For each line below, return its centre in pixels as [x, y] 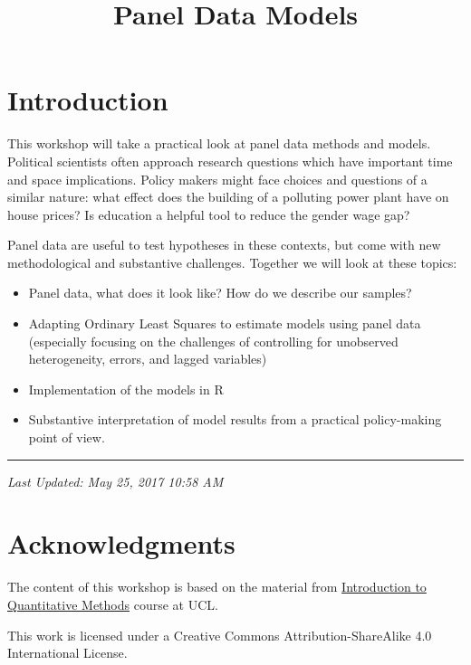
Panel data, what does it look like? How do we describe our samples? [220, 293]
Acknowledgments [121, 543]
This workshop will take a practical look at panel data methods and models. [219, 143]
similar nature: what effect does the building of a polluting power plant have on [228, 197]
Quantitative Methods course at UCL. [113, 604]
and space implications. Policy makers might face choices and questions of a [217, 179]
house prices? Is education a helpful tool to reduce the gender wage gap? [209, 214]
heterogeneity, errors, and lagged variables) [148, 359]
